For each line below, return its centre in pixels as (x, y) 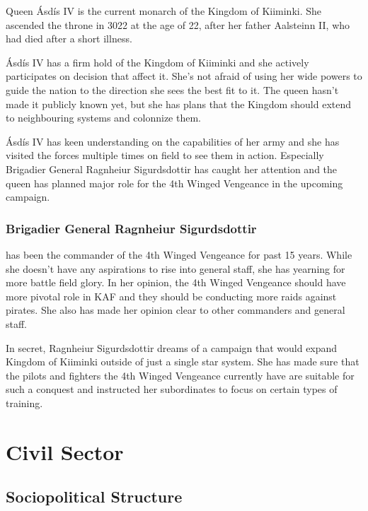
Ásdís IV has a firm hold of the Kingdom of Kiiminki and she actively (157, 62)
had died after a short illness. (69, 39)
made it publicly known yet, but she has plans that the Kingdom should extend (179, 104)
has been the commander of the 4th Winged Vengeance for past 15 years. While (179, 254)
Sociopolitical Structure (94, 497)
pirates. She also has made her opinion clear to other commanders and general (176, 310)
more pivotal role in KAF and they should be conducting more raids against (171, 296)
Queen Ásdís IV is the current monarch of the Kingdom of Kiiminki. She (164, 11)
